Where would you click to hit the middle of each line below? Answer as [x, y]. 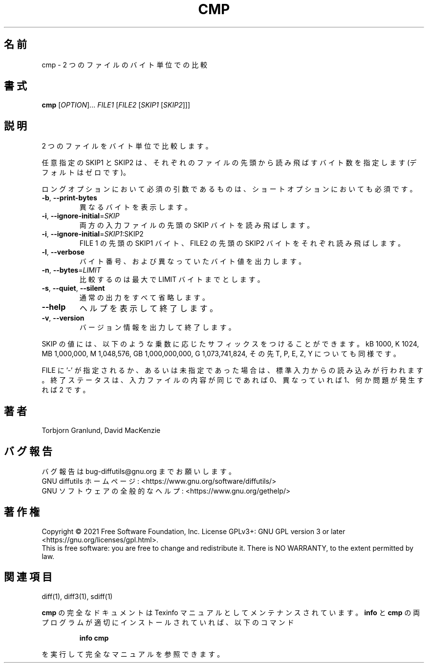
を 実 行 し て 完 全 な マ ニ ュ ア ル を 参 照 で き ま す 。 [133, 654]
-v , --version [63, 318]
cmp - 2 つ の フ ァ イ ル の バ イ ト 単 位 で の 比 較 [125, 65]
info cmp [94, 638]
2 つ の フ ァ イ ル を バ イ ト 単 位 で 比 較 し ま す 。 [127, 146]
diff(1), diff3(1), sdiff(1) [77, 596]
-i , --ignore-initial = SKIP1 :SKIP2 [93, 234]
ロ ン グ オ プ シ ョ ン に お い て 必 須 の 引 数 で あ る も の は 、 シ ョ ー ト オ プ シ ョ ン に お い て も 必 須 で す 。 [229, 189]
